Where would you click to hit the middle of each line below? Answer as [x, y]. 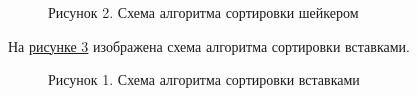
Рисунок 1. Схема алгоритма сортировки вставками [204, 79]
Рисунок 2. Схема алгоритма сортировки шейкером [203, 12]
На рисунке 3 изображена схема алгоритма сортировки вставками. [209, 45]
